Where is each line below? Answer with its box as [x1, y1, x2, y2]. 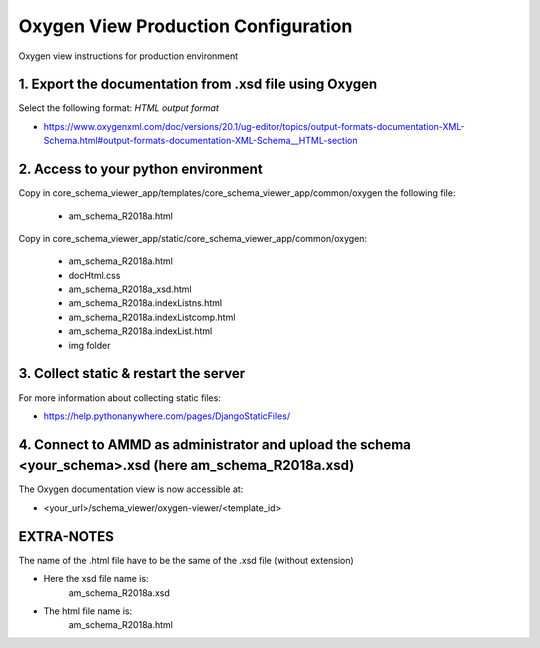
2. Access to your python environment [18, 161, 264, 178]
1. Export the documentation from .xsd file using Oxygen [18, 76, 378, 93]
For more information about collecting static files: [18, 391, 222, 404]
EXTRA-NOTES [18, 528, 115, 545]
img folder [68, 339, 111, 351]
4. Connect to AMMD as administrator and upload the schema [18, 436, 412, 453]
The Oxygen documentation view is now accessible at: [18, 483, 244, 495]
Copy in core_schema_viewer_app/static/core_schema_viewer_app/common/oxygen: [18, 232, 368, 244]
